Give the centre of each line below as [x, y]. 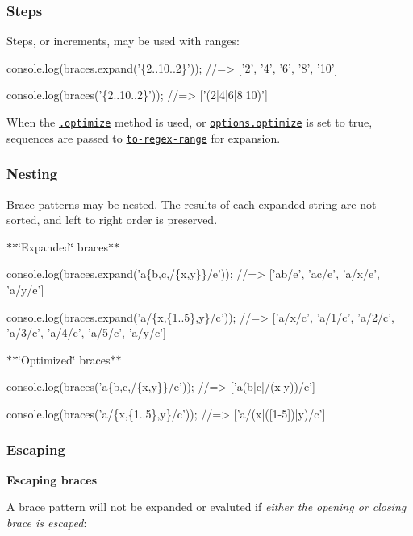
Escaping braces [52, 479]
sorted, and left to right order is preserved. [112, 220]
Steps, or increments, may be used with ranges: [123, 41]
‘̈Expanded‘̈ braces [63, 246]
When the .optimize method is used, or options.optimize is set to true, [190, 122]
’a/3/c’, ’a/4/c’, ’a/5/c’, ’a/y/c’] [86, 332]
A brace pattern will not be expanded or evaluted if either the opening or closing [206, 507]
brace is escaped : [47, 522]
